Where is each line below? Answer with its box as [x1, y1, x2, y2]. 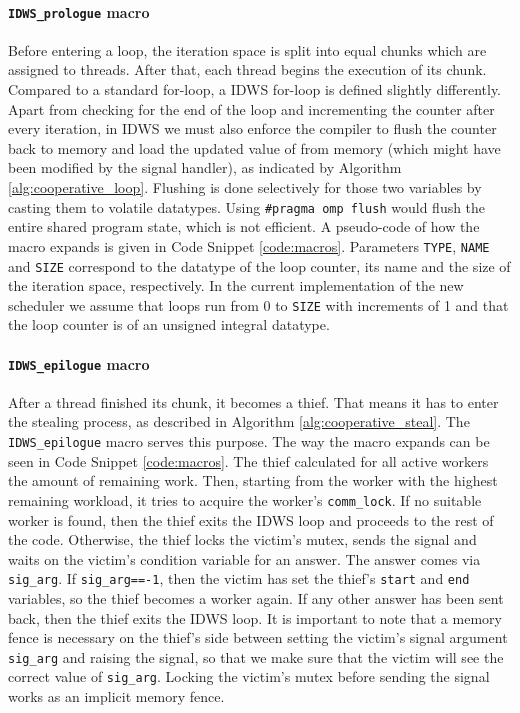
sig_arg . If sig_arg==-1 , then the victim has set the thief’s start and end [8, 568, 470, 589]
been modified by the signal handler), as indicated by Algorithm [8, 157, 402, 178]
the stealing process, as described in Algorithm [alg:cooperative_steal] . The [8, 411, 470, 432]
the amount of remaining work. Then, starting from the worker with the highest [8, 470, 498, 491]
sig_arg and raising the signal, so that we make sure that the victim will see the [8, 646, 504, 667]
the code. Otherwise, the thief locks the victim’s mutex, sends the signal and [8, 529, 477, 550]
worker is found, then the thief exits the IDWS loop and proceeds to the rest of [8, 509, 494, 530]
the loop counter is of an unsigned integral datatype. [8, 314, 330, 335]
